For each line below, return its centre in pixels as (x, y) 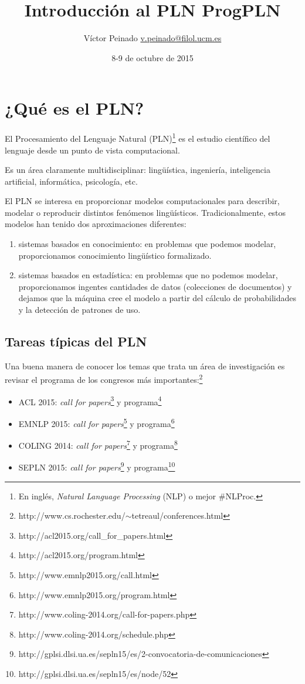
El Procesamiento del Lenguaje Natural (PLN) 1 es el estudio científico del (138, 137)
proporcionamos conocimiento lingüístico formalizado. (115, 255)
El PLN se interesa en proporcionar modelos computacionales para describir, (142, 201)
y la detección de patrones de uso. (79, 310)
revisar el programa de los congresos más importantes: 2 (104, 379)
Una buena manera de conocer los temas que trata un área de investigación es (145, 366)
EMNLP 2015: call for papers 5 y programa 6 (96, 422)
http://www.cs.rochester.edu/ (72, 515)
